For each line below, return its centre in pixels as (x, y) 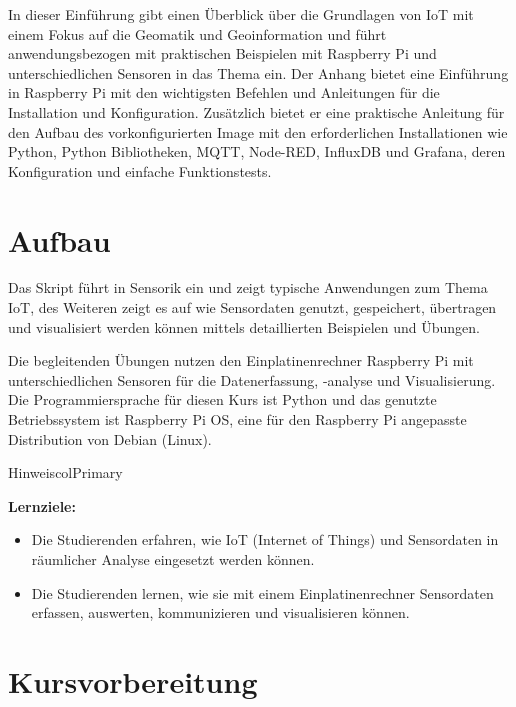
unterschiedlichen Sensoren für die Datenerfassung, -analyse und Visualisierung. (252, 379)
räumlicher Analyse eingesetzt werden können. (173, 559)
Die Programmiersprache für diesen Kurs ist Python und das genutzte (222, 399)
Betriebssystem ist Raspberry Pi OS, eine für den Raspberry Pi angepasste (237, 419)
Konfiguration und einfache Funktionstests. (140, 170)
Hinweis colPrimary (65, 472)
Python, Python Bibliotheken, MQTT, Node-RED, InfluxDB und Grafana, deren (257, 151)
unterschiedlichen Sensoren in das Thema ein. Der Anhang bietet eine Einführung (258, 72)
